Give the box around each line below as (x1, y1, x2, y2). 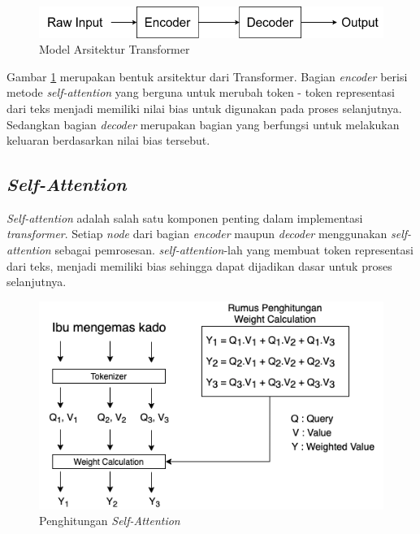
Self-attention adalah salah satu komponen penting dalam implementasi (6, 209, 363, 226)
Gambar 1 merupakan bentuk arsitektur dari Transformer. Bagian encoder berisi (6, 67, 408, 85)
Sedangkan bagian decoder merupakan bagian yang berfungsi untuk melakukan (6, 115, 400, 132)
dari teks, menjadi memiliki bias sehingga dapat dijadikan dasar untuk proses (6, 257, 392, 274)
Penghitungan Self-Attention (39, 512, 180, 529)
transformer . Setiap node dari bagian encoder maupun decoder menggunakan (6, 225, 388, 242)
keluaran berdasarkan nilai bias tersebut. (6, 132, 210, 149)
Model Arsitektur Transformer (39, 41, 190, 58)
